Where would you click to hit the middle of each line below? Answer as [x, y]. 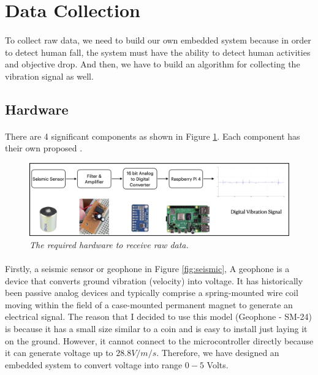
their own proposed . [44, 148]
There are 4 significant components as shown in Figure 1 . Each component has [153, 136]
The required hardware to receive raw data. [109, 244]
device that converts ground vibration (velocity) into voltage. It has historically [154, 280]
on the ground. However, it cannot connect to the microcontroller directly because [159, 340]
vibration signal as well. [49, 76]
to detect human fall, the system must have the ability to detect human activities [158, 52]
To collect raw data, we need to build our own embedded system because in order [158, 40]
